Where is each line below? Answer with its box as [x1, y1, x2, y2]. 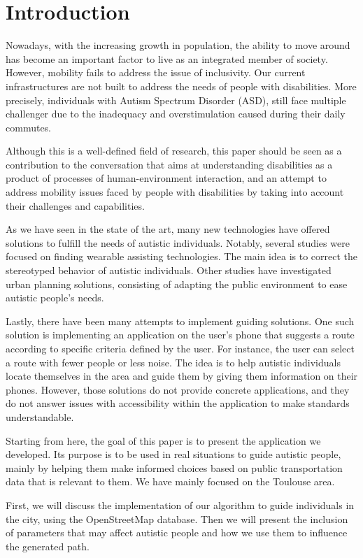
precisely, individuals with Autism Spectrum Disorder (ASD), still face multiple [6, 92, 346, 107]
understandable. [6, 409, 74, 424]
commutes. [6, 120, 52, 134]
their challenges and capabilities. [6, 198, 145, 213]
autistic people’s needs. [6, 290, 104, 305]
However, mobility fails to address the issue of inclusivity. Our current [6, 65, 306, 80]
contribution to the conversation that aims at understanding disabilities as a [6, 157, 333, 171]
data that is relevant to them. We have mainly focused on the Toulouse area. [6, 474, 335, 489]
